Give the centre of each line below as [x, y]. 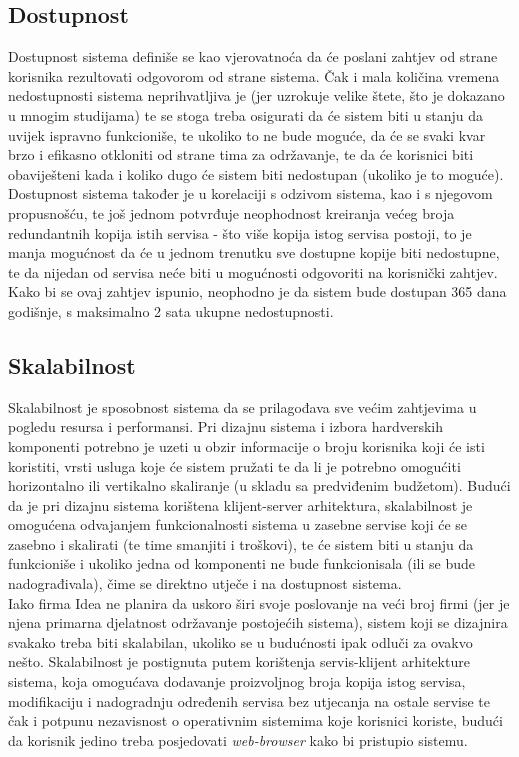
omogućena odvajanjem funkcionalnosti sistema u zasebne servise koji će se [238, 524]
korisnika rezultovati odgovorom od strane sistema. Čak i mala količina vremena [254, 75]
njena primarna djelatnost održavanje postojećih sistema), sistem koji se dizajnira [258, 622]
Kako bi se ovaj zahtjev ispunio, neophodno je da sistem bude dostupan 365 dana [257, 291]
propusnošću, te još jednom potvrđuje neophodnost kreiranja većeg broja [231, 212]
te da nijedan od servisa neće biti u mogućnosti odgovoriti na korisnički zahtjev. [253, 271]
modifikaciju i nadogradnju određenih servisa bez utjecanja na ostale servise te [249, 700]
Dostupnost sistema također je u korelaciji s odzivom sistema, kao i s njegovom [250, 193]
